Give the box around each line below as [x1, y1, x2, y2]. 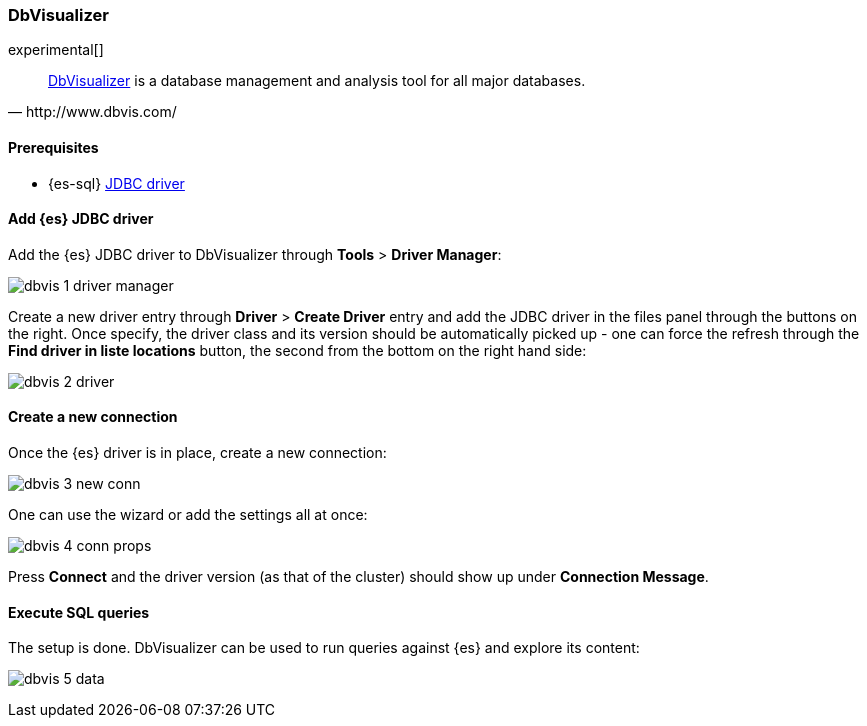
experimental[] [8, 41, 104, 59]
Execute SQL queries [8, 603, 150, 621]
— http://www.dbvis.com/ [8, 103, 177, 121]
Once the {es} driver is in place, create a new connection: [8, 444, 387, 462]
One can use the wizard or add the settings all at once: [8, 506, 368, 524]
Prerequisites [8, 138, 99, 156]
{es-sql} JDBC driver [48, 174, 185, 192]
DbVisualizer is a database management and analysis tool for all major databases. [48, 72, 586, 90]
